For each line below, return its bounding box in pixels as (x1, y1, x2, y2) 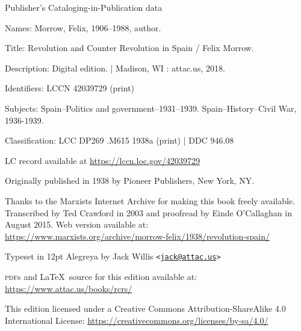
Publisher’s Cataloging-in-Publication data (5, 1, 163, 13)
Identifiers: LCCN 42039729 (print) (5, 82, 135, 94)
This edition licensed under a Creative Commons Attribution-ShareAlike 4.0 (5, 302, 286, 315)
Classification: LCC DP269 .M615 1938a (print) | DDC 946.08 (5, 134, 234, 147)
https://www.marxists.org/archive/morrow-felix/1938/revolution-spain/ (5, 229, 270, 242)
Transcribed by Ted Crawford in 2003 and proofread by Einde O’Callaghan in (5, 206, 292, 219)
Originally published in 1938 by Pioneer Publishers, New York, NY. (5, 174, 255, 187)
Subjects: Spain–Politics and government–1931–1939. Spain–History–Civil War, (5, 102, 297, 114)
